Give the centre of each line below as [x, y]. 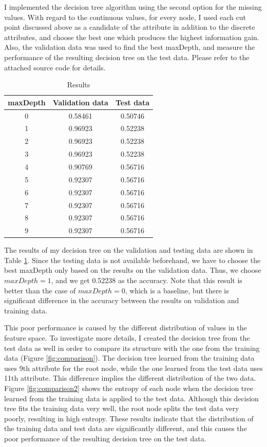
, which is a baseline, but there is [177, 290]
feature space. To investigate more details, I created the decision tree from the [127, 338]
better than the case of [40, 290]
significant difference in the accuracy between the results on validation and [122, 300]
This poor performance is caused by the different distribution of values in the [126, 328]
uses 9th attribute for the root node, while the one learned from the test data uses [133, 368]
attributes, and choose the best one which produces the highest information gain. [132, 37]
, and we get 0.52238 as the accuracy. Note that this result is [147, 280]
